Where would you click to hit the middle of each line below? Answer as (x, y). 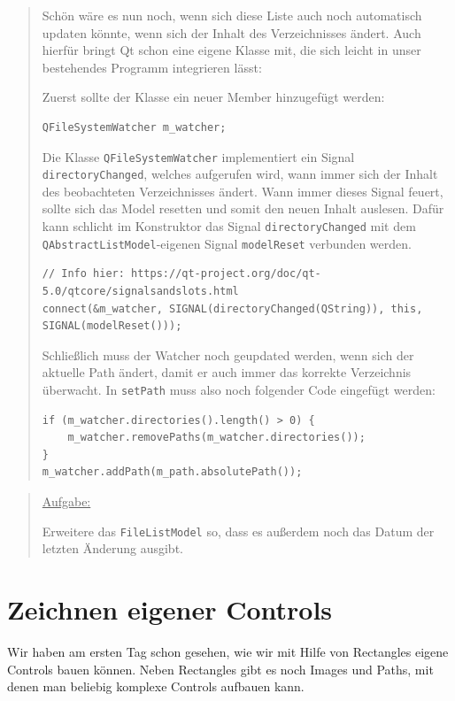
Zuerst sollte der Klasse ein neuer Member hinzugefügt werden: (213, 97)
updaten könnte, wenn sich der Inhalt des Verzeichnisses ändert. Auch (231, 32)
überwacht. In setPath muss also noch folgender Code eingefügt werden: (239, 389)
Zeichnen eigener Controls (170, 609)
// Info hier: (83, 274)
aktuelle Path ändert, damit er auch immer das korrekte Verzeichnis (227, 372)
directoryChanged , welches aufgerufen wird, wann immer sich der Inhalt (240, 174)
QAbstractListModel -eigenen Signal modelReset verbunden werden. (227, 243)
